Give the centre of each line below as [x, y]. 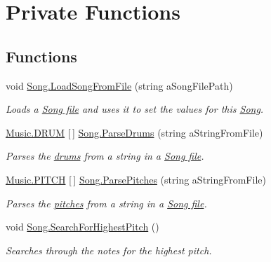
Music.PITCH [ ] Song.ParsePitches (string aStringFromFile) [136, 179]
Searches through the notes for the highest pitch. [109, 250]
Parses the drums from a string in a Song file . [105, 156]
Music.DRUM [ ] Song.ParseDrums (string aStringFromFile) [134, 132]
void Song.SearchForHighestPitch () [82, 227]
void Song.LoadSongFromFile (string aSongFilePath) [119, 85]
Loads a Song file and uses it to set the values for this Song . [135, 109]
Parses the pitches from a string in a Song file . [106, 203]
